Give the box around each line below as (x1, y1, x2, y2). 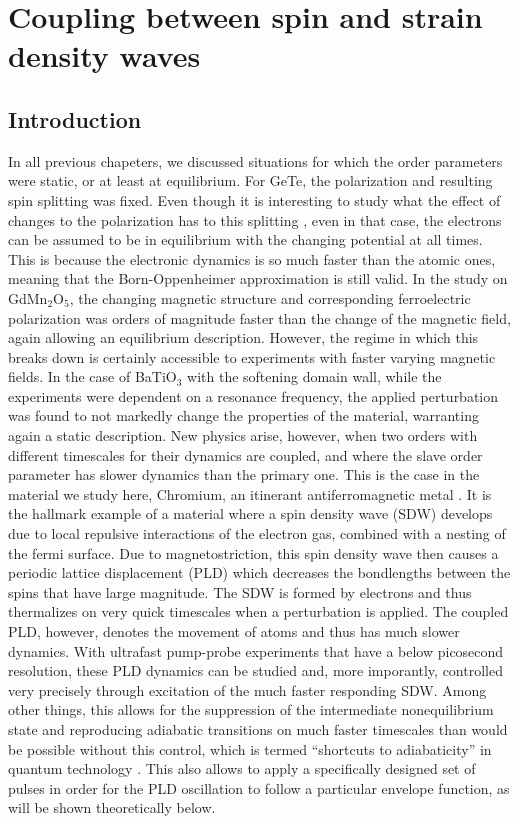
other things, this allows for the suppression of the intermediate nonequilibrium (8, 699, 494, 720)
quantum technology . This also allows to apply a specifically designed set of (8, 758, 476, 779)
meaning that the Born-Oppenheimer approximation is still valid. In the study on (8, 268, 508, 289)
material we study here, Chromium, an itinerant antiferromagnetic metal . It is (8, 483, 492, 504)
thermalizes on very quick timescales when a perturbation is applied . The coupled (8, 601, 509, 622)
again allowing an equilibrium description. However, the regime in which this (8, 327, 479, 348)
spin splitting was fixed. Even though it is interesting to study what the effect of (8, 189, 501, 210)
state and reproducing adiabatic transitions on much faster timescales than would (8, 718, 508, 739)
